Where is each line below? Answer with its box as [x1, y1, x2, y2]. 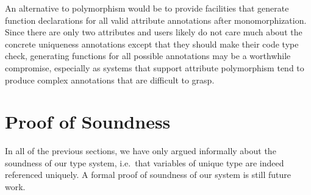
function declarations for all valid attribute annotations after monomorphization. [5, 13, 307, 26]
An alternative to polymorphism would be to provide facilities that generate [5, 2, 289, 14]
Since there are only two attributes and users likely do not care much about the [5, 26, 302, 38]
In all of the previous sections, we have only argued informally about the [5, 144, 276, 157]
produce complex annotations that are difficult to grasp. [5, 73, 215, 86]
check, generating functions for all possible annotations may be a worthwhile [5, 49, 291, 62]
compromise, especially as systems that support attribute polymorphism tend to [5, 61, 304, 74]
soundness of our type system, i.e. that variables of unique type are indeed [5, 156, 284, 169]
